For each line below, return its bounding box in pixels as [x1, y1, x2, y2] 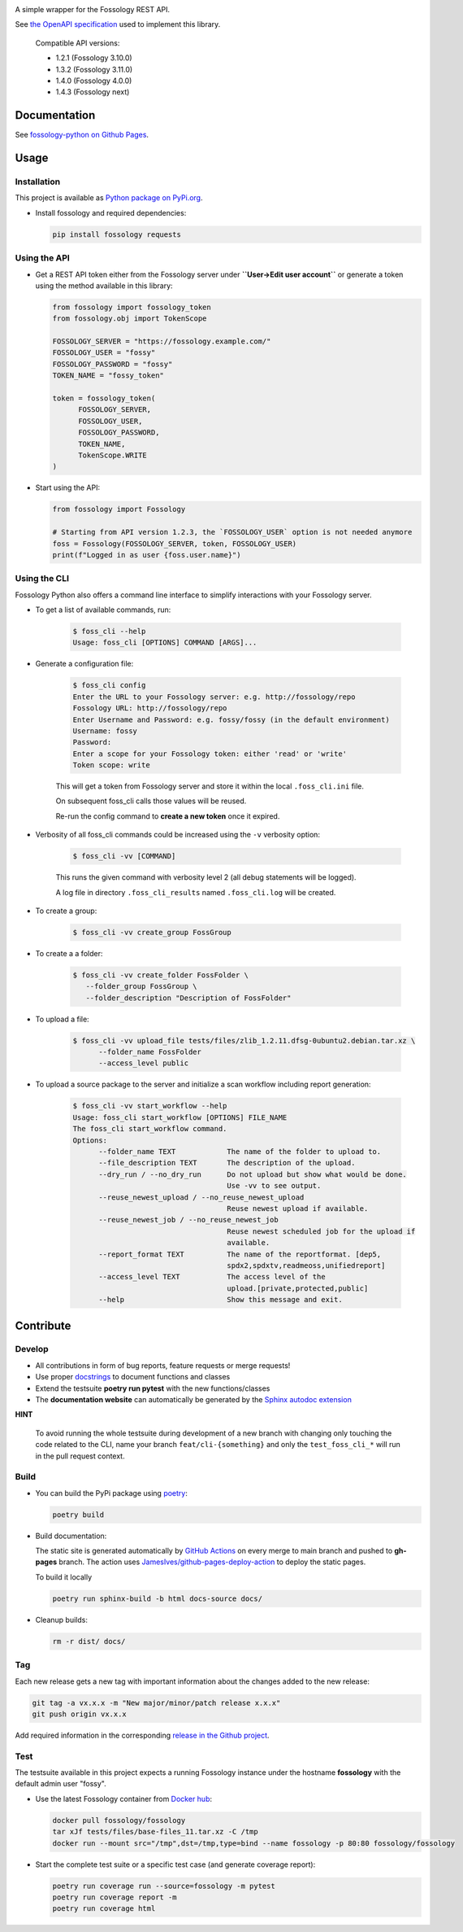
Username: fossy [72, 726, 138, 736]
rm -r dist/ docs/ [52, 1637, 126, 1646]
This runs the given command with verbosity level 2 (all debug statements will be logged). [55, 872, 357, 882]
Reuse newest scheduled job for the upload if [227, 1226, 416, 1236]
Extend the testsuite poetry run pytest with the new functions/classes [35, 1383, 270, 1393]
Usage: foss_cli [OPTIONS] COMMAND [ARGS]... [72, 638, 257, 647]
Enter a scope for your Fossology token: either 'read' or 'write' [72, 749, 348, 758]
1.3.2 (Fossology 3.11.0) [55, 64, 133, 74]
